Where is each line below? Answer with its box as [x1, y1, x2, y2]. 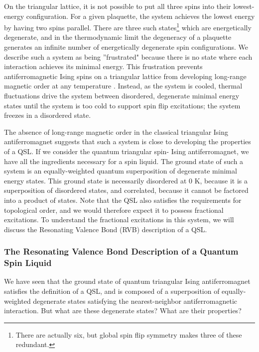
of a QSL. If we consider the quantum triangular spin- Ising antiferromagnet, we [4, 146, 249, 156]
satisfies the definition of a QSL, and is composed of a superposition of [4, 286, 220, 296]
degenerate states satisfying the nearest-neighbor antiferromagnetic [33, 295, 238, 306]
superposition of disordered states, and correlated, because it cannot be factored [4, 185, 249, 195]
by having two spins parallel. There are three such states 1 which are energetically [4, 21, 252, 32]
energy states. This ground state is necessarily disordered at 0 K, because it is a [4, 175, 248, 185]
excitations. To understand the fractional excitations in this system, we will [4, 214, 234, 225]
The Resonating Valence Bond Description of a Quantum [4, 245, 239, 258]
